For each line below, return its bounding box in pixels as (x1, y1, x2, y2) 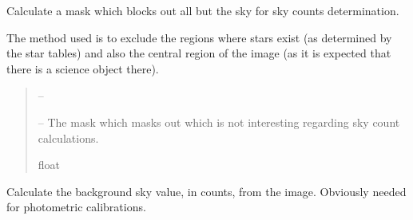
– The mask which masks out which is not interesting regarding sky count (38, 113, 400, 130)
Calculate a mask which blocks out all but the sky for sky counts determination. (6, 2, 399, 18)
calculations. (38, 129, 99, 146)
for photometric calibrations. (6, 198, 146, 215)
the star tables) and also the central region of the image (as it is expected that (6, 45, 391, 61)
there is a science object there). (6, 60, 159, 77)
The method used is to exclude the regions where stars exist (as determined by (6, 29, 392, 45)
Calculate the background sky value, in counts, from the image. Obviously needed (6, 183, 407, 199)
